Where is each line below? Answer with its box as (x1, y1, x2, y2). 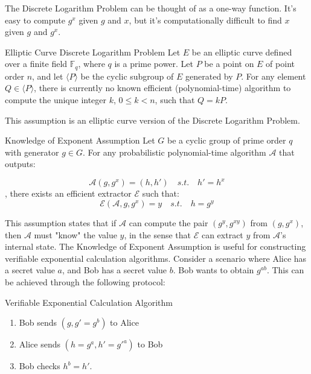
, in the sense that (124, 228, 191, 241)
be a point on (204, 57, 254, 70)
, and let (32, 69, 63, 82)
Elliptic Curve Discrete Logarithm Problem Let (5, 45, 181, 58)
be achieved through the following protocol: (5, 276, 165, 288)
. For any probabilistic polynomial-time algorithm (83, 145, 266, 158)
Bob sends (19, 316, 57, 329)
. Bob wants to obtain (173, 264, 254, 276)
